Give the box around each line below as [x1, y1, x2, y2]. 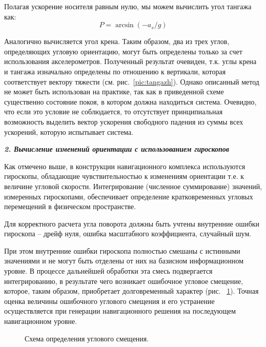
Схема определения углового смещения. [25, 333, 149, 343]
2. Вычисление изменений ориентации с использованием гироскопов [4, 144, 230, 154]
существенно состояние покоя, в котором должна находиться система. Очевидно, [4, 96, 257, 107]
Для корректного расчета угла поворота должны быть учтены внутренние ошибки [4, 218, 260, 229]
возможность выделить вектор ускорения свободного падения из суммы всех [4, 116, 243, 127]
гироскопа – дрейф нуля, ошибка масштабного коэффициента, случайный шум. [4, 228, 252, 239]
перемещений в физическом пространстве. [4, 201, 136, 212]
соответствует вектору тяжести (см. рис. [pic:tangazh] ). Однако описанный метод [4, 76, 259, 87]
